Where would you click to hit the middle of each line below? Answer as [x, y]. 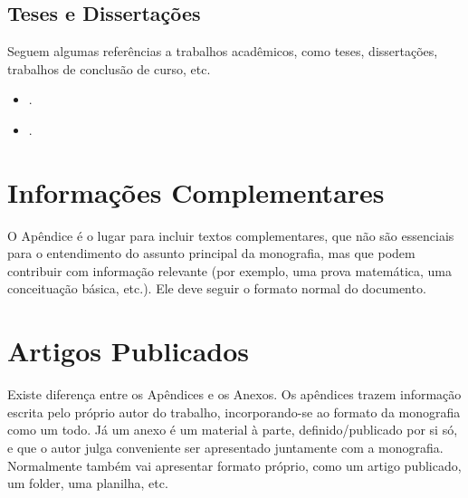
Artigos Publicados [129, 351]
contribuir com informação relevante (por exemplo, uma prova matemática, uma [229, 270]
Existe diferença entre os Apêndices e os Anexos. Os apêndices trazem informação [234, 394]
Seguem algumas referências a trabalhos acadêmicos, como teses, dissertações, [223, 51]
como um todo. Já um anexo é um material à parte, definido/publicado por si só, [233, 430]
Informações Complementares [196, 192]
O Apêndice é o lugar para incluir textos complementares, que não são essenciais [231, 235]
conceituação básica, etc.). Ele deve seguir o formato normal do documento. [217, 288]
